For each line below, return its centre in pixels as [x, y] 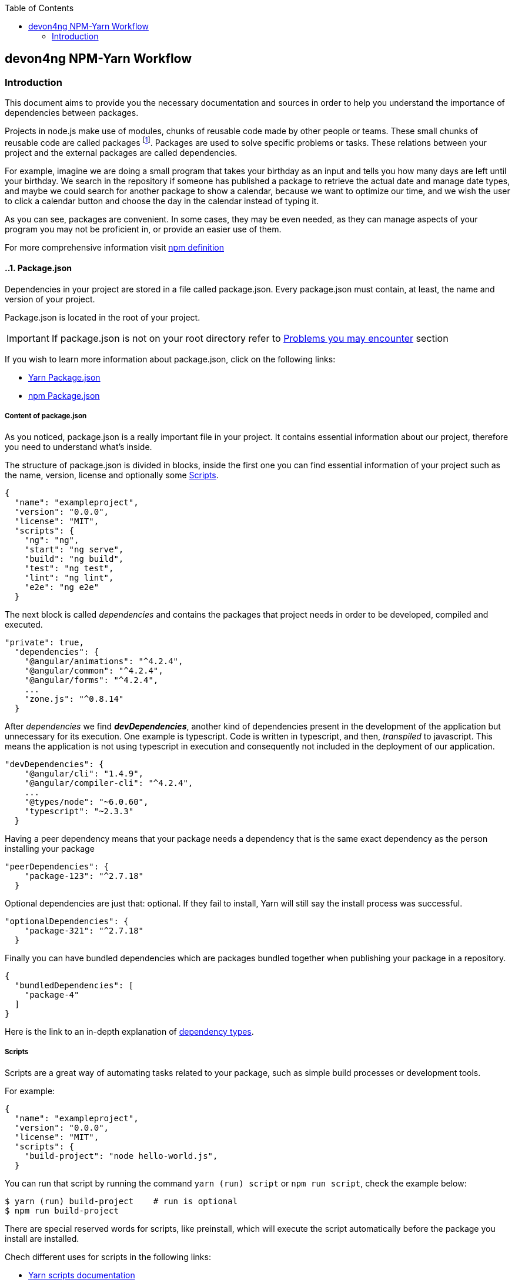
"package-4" [52, 994]
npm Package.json [64, 396]
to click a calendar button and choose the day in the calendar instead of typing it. [162, 201]
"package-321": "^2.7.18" [84, 930]
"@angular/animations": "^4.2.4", [104, 661]
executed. [24, 624]
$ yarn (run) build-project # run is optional [121, 1201]
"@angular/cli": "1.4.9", [84, 773]
